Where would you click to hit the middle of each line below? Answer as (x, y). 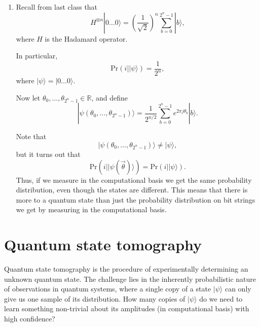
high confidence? (30, 319)
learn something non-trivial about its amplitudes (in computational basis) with (127, 308)
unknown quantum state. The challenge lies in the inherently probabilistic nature (130, 279)
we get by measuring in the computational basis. (91, 209)
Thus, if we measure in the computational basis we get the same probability (134, 179)
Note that (31, 136)
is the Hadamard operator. (86, 38)
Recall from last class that (57, 7)
